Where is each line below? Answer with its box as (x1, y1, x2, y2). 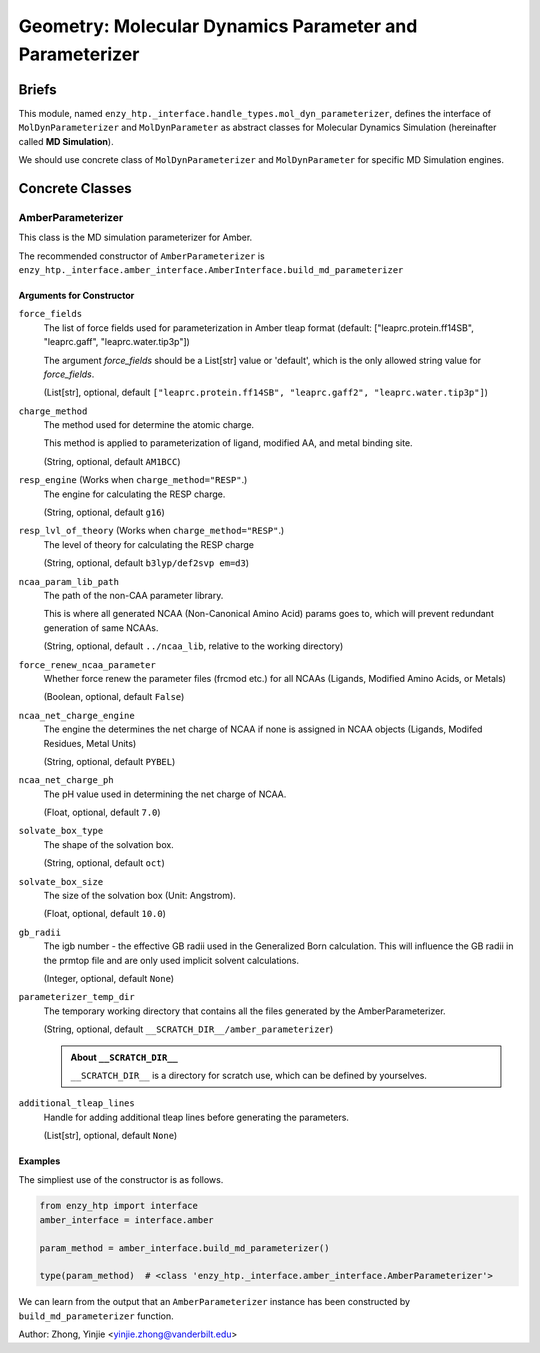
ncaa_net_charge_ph (18, 775, 114, 786)
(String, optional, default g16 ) (43, 506, 165, 519)
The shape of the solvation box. (43, 838, 174, 850)
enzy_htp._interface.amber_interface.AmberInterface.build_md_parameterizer (18, 264, 404, 275)
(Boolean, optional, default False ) (43, 691, 185, 703)
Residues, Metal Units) (43, 737, 137, 749)
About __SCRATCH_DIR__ (70, 1051, 179, 1063)
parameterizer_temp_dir (18, 991, 135, 1003)
